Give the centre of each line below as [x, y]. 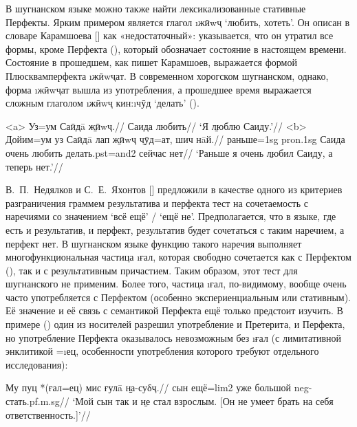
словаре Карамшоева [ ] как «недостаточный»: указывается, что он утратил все [170, 35]
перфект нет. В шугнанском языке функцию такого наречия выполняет [154, 243]
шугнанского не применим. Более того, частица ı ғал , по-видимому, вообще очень [176, 284]
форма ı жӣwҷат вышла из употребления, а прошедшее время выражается [159, 89]
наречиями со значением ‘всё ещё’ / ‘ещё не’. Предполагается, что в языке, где [171, 216]
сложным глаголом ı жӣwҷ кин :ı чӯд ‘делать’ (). [102, 103]
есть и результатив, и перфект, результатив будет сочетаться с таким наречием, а [175, 229]
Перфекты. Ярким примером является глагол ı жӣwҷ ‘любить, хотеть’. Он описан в [178, 22]
